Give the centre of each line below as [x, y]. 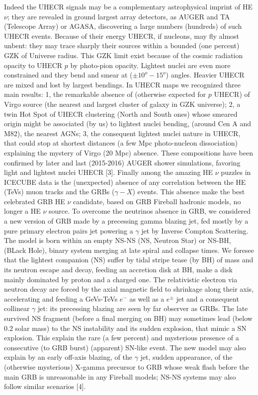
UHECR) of [232, 94]
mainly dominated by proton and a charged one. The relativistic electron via [121, 279]
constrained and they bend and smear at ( [68, 75]
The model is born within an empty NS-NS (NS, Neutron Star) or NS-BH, [118, 240]
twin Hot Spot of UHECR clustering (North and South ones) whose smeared [121, 114]
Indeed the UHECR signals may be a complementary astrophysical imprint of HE [128, 6]
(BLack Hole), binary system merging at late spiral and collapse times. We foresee [129, 250]
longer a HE [22, 211]
